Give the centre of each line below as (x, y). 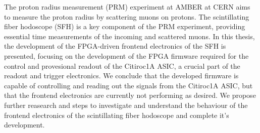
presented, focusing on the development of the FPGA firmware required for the (126, 55)
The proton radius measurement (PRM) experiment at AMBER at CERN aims (127, 7)
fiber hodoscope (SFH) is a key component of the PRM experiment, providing (125, 26)
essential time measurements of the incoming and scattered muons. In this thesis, (129, 36)
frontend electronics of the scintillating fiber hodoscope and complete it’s (117, 115)
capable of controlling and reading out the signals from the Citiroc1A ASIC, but (128, 85)
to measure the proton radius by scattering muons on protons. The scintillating (127, 16)
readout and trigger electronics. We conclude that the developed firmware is (121, 76)
